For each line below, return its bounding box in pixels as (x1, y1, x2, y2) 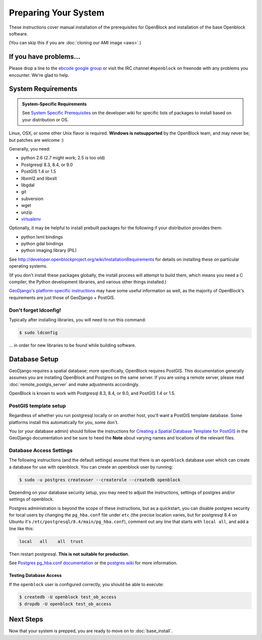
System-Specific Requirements (22, 101, 87, 107)
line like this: (9, 525, 34, 531)
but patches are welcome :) (9, 137, 64, 143)
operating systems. (9, 263, 48, 269)
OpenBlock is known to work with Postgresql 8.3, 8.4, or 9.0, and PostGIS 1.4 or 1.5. (9, 390, 176, 396)
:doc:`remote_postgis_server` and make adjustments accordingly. (9, 381, 140, 387)
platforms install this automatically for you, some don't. (9, 419, 119, 425)
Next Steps (9, 615, 43, 623)
